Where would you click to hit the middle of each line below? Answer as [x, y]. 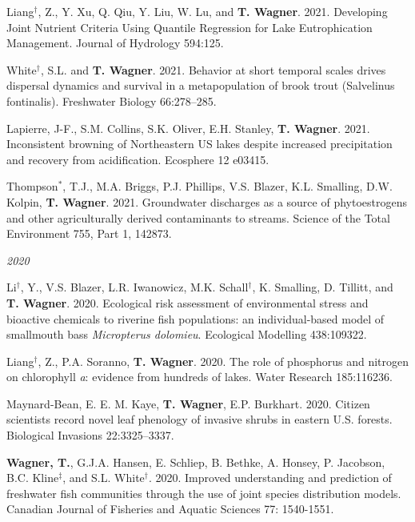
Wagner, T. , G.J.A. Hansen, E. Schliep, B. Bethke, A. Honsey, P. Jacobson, [196, 462]
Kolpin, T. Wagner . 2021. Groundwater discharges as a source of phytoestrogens [207, 201]
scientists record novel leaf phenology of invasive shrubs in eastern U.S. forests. [200, 419]
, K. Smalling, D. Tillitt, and [323, 287]
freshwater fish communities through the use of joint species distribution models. [204, 493]
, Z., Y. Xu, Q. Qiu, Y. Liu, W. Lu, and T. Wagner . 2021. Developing [213, 11]
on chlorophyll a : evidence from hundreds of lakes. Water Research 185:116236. [200, 377]
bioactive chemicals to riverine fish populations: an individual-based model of [196, 318]
